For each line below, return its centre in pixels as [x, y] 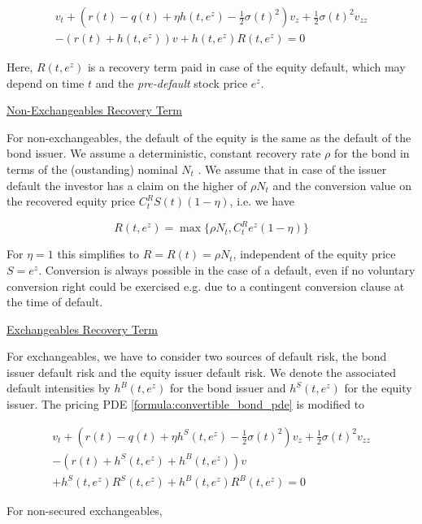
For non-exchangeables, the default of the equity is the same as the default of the [209, 137]
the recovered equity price [71, 201]
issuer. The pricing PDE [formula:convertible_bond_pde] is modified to [186, 404]
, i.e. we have [262, 201]
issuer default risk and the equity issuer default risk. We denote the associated [202, 372]
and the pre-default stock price [172, 82]
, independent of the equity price [314, 254]
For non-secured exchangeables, [85, 511]
